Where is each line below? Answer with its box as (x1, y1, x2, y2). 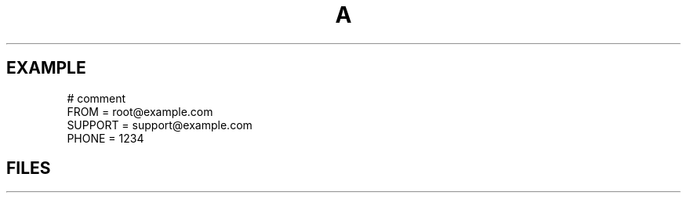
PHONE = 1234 (67, 131, 144, 145)
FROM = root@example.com (67, 104, 213, 118)
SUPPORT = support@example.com (67, 118, 253, 132)
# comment (67, 91, 126, 105)
